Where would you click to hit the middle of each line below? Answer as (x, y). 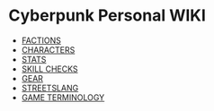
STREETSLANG (50, 88)
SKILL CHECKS (49, 69)
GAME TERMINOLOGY (63, 97)
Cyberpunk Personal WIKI (107, 16)
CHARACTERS (48, 49)
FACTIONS (41, 40)
